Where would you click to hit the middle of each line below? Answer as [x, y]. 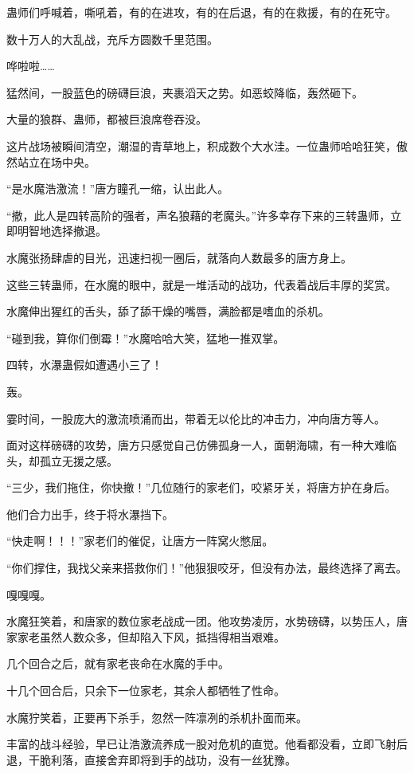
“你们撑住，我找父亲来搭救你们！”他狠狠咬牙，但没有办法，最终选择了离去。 [207, 568]
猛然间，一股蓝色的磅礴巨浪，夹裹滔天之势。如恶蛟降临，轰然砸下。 [185, 92]
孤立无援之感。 [78, 460]
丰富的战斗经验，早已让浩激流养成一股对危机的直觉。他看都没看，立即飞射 [201, 744]
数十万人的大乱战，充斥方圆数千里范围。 [112, 39]
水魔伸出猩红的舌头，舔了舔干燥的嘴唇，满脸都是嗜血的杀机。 [168, 311]
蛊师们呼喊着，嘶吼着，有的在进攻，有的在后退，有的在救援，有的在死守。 [201, 12]
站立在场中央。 [56, 161]
